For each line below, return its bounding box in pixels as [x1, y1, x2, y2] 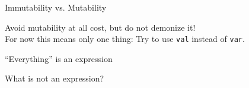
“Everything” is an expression [5, 52, 113, 64]
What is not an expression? [5, 72, 104, 84]
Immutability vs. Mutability [5, 1, 107, 13]
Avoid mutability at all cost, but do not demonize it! [5, 21, 196, 33]
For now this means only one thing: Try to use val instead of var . [5, 32, 245, 45]
